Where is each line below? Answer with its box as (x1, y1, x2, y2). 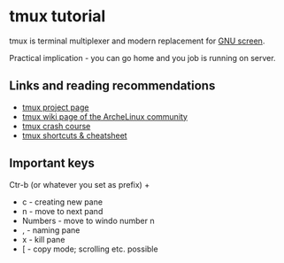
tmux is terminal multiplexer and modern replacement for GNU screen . (9, 35, 265, 46)
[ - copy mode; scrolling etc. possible (21, 244, 158, 254)
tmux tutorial (9, 6, 106, 27)
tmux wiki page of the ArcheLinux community (21, 111, 188, 121)
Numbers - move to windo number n (21, 215, 155, 226)
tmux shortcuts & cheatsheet (21, 130, 127, 141)
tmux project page (21, 102, 89, 112)
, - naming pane (21, 224, 81, 236)
